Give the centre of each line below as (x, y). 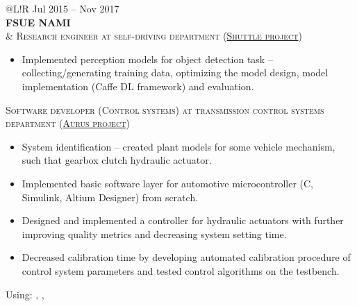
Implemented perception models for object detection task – (147, 59)
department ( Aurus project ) (68, 123)
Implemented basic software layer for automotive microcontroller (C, (167, 183)
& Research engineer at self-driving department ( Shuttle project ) (154, 36)
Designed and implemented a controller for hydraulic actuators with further (183, 220)
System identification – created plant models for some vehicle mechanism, (178, 146)
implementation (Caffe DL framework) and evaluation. (138, 86)
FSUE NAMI (38, 22)
